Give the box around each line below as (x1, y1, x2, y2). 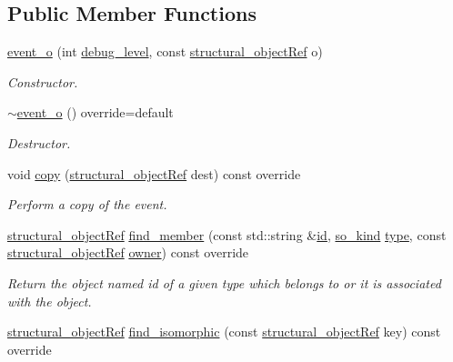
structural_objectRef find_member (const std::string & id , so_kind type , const (7, 225, 447, 244)
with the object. (7, 291, 92, 310)
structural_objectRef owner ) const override (7, 243, 249, 262)
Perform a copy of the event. (7, 195, 167, 214)
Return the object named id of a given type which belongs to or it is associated (7, 273, 441, 292)
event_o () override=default (16, 103, 174, 122)
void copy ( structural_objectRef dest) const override (7, 164, 301, 183)
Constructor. (7, 72, 78, 91)
